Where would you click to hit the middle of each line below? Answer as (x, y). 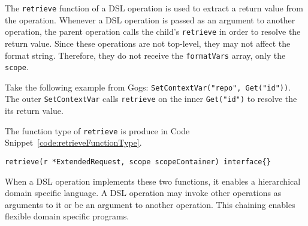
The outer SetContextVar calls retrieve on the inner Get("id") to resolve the (151, 99)
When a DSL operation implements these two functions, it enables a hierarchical (153, 181)
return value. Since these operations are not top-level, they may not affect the (148, 43)
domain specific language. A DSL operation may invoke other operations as (143, 193)
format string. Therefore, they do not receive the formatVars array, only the (145, 55)
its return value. (34, 111)
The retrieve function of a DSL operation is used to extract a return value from (154, 8)
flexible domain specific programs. (67, 216)
